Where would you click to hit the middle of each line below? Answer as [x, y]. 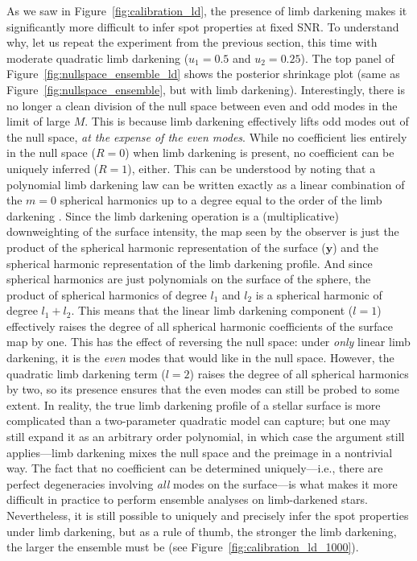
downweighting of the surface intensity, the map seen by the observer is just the [203, 231]
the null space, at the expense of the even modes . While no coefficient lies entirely [207, 136]
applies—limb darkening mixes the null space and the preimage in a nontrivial [200, 452]
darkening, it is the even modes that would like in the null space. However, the [200, 358]
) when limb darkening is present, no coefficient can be [260, 153]
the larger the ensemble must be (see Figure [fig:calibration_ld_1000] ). [183, 547]
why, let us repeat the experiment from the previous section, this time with [192, 42]
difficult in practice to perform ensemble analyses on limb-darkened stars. [187, 499]
